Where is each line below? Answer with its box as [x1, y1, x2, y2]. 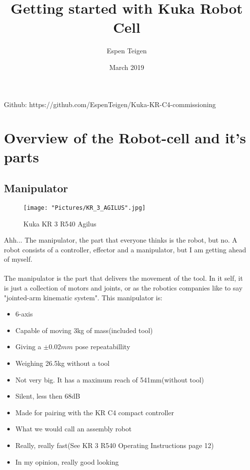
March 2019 [109, 62, 144, 72]
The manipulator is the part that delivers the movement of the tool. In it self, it [4, 273, 243, 283]
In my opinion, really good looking [15, 456, 119, 467]
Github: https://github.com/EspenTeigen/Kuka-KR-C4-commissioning [4, 99, 216, 109]
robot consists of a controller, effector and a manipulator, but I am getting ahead [4, 244, 247, 254]
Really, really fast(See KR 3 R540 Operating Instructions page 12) [15, 440, 214, 450]
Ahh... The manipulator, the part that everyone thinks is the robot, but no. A [4, 235, 237, 245]
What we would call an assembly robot [15, 424, 132, 434]
